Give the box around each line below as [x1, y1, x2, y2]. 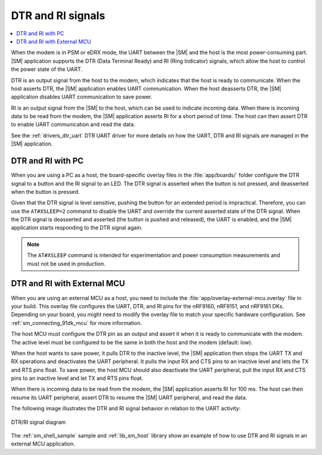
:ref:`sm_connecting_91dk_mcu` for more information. [11, 319, 143, 326]
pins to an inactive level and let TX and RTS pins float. [11, 374, 143, 382]
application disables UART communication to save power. [11, 93, 153, 101]
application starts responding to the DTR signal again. [11, 224, 143, 231]
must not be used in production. [27, 260, 106, 267]
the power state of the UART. [11, 66, 83, 73]
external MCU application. [11, 440, 76, 447]
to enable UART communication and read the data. [11, 121, 135, 128]
